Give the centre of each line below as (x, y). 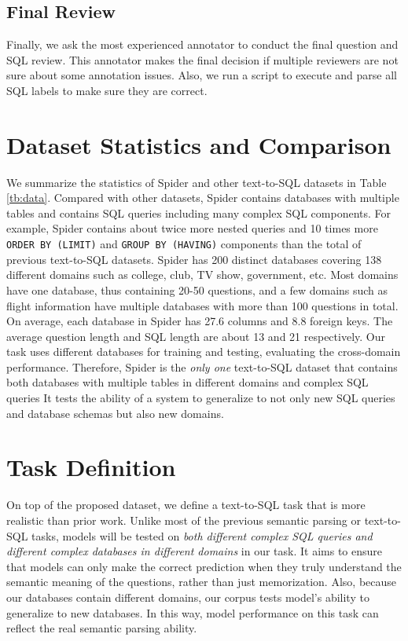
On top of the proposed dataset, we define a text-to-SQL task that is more (186, 505)
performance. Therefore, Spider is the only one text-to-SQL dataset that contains (202, 366)
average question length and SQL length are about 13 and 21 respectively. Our (196, 336)
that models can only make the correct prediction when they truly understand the (204, 566)
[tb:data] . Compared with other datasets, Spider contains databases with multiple (203, 198)
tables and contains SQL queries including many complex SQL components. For (199, 212)
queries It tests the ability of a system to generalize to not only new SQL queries (201, 398)
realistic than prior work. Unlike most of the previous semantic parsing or (184, 520)
